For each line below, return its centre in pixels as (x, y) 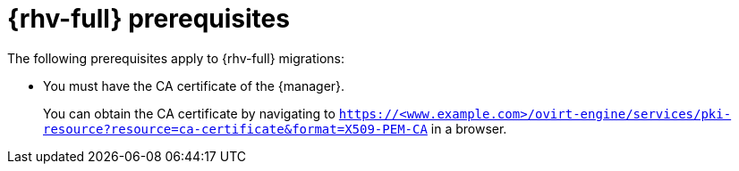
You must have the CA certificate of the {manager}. (194, 85)
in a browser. (469, 128)
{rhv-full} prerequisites (149, 19)
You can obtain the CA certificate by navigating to (189, 113)
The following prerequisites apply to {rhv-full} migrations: (176, 58)
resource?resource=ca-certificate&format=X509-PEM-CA (235, 129)
